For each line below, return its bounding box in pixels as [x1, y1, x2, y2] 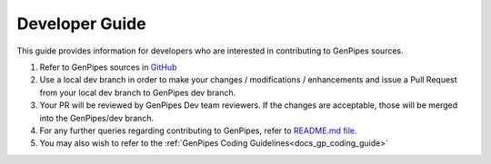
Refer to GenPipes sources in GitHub [39, 62, 177, 72]
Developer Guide [16, 14, 146, 34]
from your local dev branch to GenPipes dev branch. [39, 87, 236, 98]
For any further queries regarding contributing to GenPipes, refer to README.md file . [39, 125, 358, 136]
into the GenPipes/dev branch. [39, 112, 155, 123]
